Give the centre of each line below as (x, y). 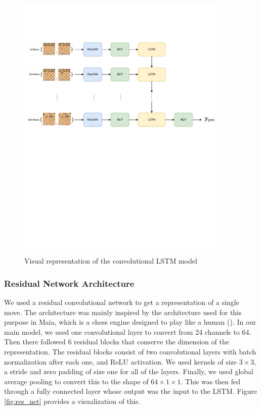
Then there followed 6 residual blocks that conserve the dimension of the (117, 342)
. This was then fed (211, 381)
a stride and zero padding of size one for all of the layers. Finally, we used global (129, 371)
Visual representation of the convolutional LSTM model (111, 261)
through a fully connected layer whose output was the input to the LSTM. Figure (131, 391)
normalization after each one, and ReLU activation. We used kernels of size (120, 361)
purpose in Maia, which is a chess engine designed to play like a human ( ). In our (130, 322)
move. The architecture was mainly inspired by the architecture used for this (123, 312)
